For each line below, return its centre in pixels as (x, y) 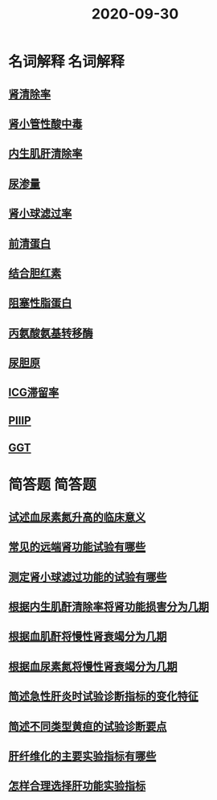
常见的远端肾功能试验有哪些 (77, 547)
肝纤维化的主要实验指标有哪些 (82, 756)
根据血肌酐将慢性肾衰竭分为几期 (88, 637)
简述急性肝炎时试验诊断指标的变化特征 (103, 697)
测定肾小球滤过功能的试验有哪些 (88, 577)
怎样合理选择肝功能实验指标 (77, 786)
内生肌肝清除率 (45, 154)
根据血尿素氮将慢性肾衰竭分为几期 (93, 666)
